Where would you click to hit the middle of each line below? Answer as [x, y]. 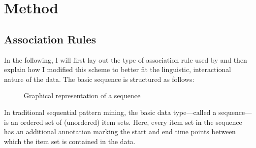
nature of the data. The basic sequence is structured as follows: [99, 79]
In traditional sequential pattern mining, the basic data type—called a [110, 112]
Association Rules [50, 39]
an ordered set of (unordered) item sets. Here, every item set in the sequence [127, 122]
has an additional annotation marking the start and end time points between [120, 131]
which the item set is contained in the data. [70, 141]
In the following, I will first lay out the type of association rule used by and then [126, 59]
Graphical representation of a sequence [82, 95]
